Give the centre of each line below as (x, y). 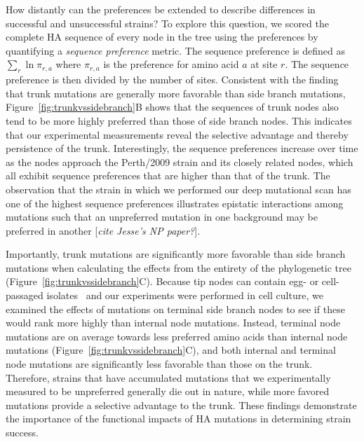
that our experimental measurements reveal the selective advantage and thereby (177, 134)
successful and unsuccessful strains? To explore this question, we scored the (167, 23)
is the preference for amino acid (171, 64)
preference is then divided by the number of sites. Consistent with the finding (172, 80)
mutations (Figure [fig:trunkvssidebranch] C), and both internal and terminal (171, 350)
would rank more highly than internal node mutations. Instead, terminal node (173, 323)
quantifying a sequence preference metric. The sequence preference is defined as (175, 50)
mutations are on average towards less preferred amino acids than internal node (177, 336)
